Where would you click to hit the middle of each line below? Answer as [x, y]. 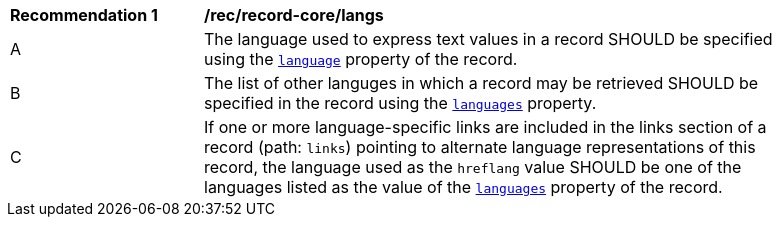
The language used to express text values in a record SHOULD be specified [488, 39]
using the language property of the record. [361, 59]
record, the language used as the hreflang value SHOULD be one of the [473, 167]
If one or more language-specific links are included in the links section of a [485, 127]
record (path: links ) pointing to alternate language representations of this [480, 147]
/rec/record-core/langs [294, 15]
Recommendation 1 [84, 15]
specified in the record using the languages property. [400, 103]
